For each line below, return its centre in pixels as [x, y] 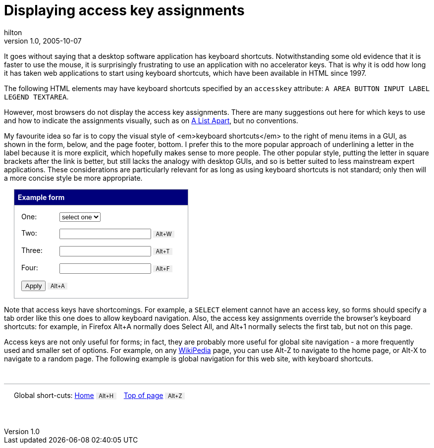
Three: [32, 250]
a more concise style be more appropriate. [73, 178]
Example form [41, 197]
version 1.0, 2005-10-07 [43, 41]
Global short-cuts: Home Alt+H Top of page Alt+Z [98, 395]
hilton [13, 32]
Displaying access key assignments [124, 10]
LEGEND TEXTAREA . [36, 97]
